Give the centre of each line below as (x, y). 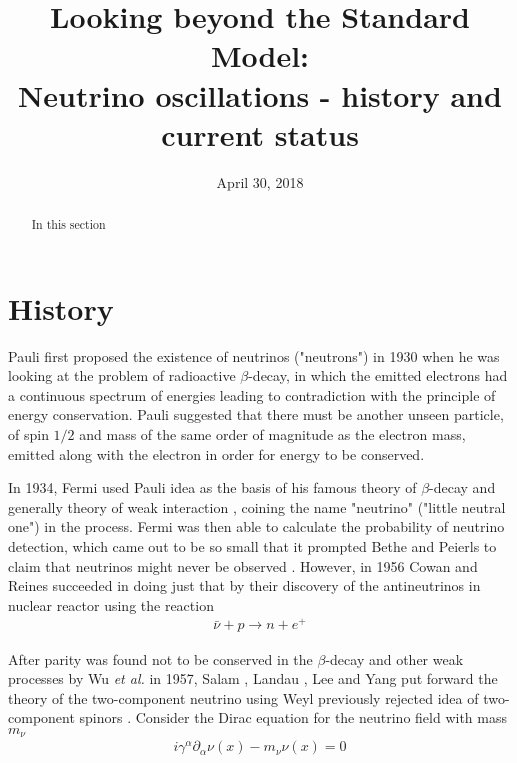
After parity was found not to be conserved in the (160, 658)
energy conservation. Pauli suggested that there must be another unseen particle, (256, 414)
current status (260, 133)
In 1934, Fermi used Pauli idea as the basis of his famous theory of (212, 487)
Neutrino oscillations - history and (260, 94)
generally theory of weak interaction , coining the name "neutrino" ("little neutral (257, 506)
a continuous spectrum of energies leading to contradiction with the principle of (252, 394)
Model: (260, 55)
